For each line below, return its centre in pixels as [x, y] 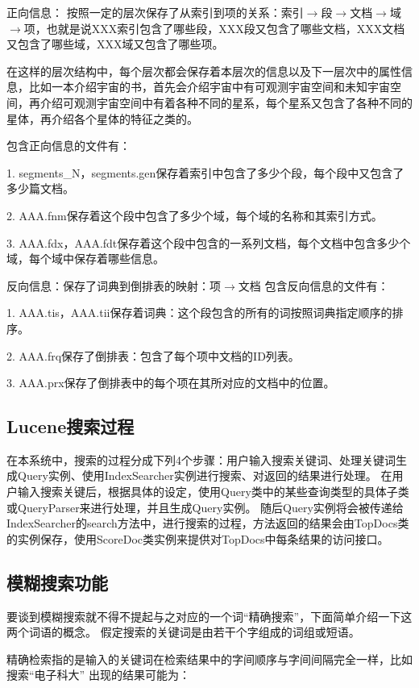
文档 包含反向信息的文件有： [313, 285]
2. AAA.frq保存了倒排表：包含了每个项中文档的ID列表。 [153, 355]
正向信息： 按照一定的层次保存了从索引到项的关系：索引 [155, 12]
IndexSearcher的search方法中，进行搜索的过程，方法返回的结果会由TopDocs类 [208, 523]
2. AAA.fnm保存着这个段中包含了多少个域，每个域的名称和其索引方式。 [195, 215]
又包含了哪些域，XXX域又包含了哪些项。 [115, 44]
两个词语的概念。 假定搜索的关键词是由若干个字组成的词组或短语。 [183, 632]
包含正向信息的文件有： [68, 146]
